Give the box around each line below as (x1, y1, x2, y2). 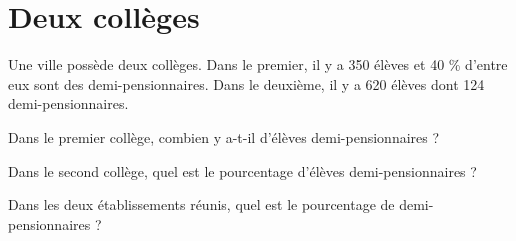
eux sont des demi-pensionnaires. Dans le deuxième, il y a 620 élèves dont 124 (8, 73, 485, 94)
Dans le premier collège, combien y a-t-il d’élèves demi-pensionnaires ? (8, 126, 440, 147)
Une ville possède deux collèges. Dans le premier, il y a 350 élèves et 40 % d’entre (8, 54, 508, 75)
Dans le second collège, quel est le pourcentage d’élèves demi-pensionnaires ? (8, 160, 477, 181)
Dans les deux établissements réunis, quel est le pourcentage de (8, 194, 395, 215)
